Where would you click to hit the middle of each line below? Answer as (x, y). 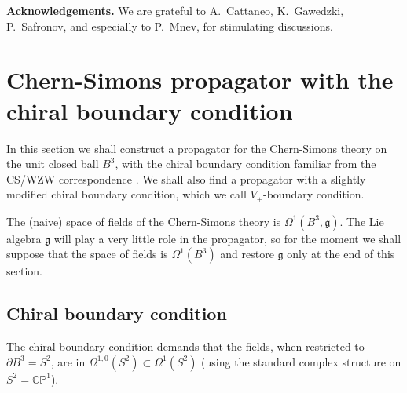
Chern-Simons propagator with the (200, 80)
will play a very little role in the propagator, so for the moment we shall (227, 238)
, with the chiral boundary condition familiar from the (246, 164)
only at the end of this (341, 254)
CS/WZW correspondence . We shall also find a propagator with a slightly (186, 178)
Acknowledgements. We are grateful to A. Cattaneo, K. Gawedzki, (175, 10)
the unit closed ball (53, 164)
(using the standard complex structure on (301, 361)
